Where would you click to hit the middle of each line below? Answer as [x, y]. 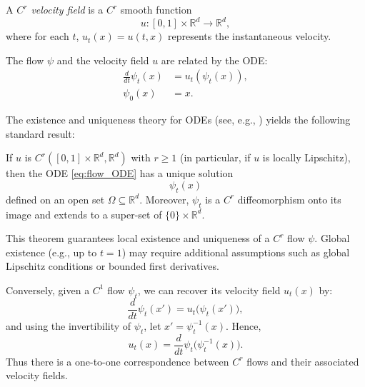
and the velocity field [103, 60]
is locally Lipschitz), [306, 157]
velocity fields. [37, 375]
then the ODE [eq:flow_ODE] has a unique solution [120, 173]
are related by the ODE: [214, 60]
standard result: [40, 133]
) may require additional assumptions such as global [236, 252]
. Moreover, [164, 199]
